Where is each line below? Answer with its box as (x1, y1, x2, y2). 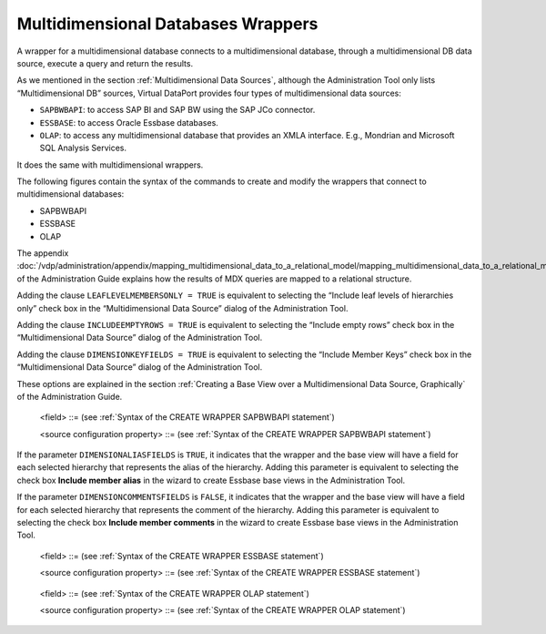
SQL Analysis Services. (39, 142, 127, 154)
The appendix (16, 248, 69, 259)
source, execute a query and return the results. (16, 57, 194, 68)
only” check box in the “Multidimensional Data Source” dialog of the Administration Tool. (16, 302, 349, 313)
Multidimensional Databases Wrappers (16, 14, 318, 34)
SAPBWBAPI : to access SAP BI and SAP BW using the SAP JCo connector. (39, 105, 316, 116)
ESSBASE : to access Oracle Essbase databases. (39, 117, 218, 128)
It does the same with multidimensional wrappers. (16, 159, 204, 170)
